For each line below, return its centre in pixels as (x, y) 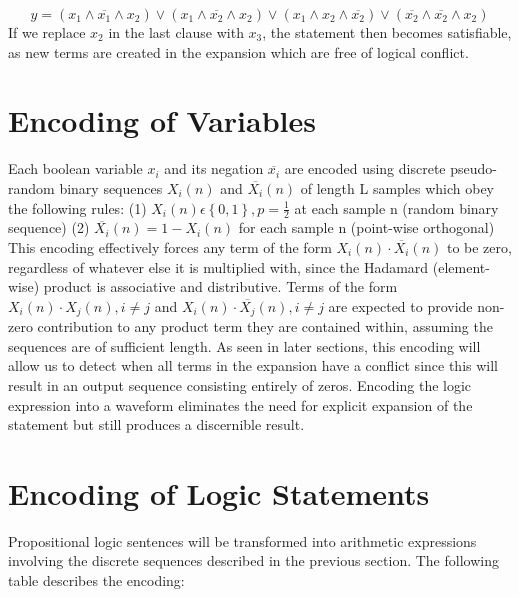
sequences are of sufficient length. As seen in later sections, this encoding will (244, 345)
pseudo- (473, 168)
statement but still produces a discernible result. (156, 424)
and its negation (214, 168)
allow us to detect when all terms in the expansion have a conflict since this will (253, 365)
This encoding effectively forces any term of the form (170, 246)
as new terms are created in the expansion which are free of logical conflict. (238, 51)
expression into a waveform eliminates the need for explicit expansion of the (240, 404)
